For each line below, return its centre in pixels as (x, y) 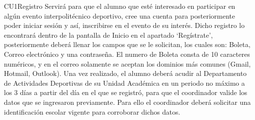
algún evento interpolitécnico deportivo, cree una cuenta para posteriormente (120, 15)
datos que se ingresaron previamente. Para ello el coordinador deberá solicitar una (127, 102)
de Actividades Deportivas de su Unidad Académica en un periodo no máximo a (125, 83)
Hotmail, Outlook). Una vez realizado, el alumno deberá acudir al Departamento (125, 73)
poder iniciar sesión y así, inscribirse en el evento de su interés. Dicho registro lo (124, 25)
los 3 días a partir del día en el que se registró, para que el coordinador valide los (126, 92)
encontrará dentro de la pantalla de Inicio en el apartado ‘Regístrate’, (108, 35)
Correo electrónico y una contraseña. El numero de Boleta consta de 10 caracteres (127, 54)
